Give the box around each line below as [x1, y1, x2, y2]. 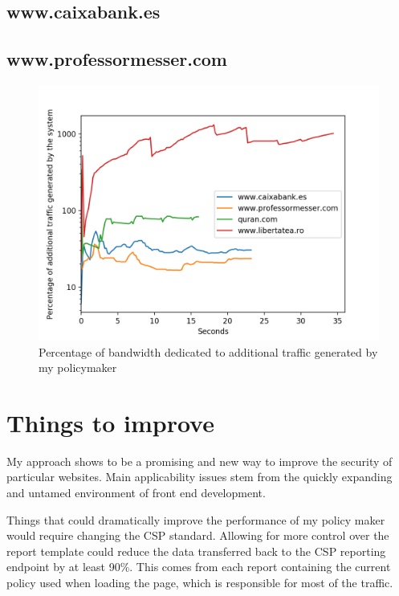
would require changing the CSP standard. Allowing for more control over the [6, 527, 389, 544]
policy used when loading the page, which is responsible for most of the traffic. [6, 574, 393, 591]
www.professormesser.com [6, 47, 227, 71]
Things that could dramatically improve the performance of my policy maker [6, 511, 385, 528]
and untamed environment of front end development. [6, 484, 266, 501]
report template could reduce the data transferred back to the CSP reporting [6, 542, 386, 559]
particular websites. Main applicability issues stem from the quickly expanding [6, 468, 393, 485]
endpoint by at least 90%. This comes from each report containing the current [6, 558, 391, 575]
